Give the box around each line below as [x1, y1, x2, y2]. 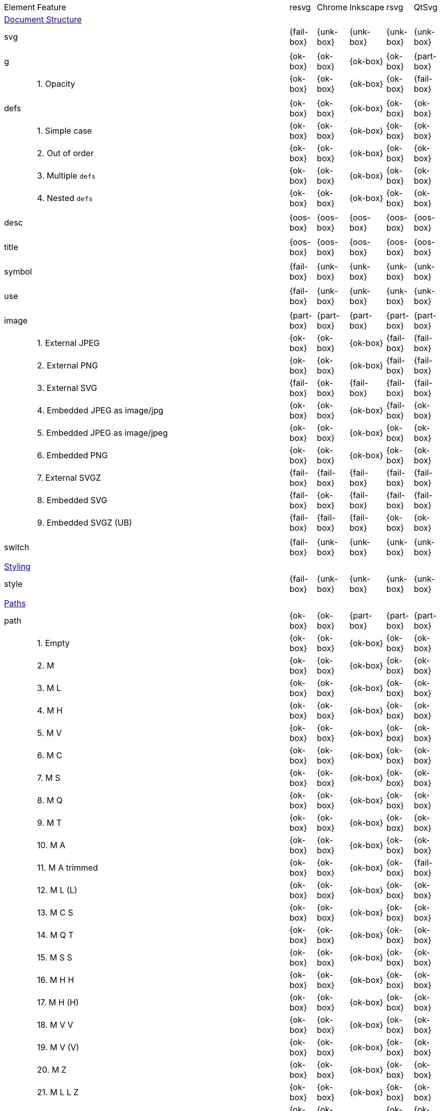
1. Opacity [37, 79, 75, 89]
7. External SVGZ [37, 473, 101, 483]
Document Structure [4, 14, 82, 24]
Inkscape [349, 2, 384, 12]
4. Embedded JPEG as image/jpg [37, 405, 164, 415]
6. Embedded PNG [37, 450, 108, 460]
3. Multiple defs [37, 170, 96, 181]
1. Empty [37, 638, 70, 648]
